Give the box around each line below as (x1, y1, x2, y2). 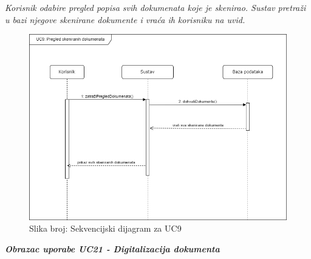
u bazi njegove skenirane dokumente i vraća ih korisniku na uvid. (5, 13, 245, 26)
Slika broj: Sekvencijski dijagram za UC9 (29, 222, 182, 235)
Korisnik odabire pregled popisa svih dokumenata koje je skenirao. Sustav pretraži (5, 1, 306, 13)
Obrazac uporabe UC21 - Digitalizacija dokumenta (5, 242, 220, 255)
